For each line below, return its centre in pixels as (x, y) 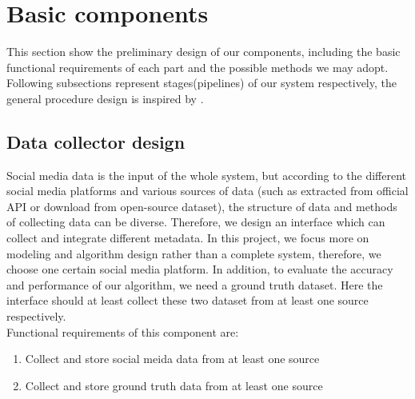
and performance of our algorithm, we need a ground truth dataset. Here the (195, 284)
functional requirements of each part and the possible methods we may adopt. (198, 67)
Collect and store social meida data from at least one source (172, 359)
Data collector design (96, 141)
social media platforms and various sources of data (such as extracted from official (207, 191)
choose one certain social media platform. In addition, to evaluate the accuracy (200, 269)
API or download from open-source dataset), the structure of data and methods (202, 206)
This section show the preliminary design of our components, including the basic (204, 52)
